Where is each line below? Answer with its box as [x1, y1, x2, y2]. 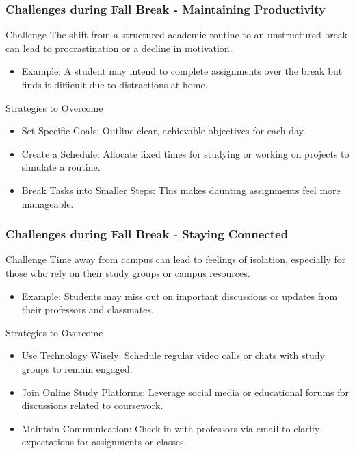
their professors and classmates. [21, 302, 154, 317]
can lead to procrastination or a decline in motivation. [5, 40, 233, 55]
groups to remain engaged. [21, 361, 133, 376]
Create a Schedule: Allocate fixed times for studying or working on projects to [21, 146, 350, 160]
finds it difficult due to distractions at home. [21, 77, 208, 91]
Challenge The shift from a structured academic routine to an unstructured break [5, 27, 348, 42]
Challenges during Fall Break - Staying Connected [5, 225, 289, 243]
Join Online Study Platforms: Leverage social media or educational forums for [21, 384, 350, 399]
